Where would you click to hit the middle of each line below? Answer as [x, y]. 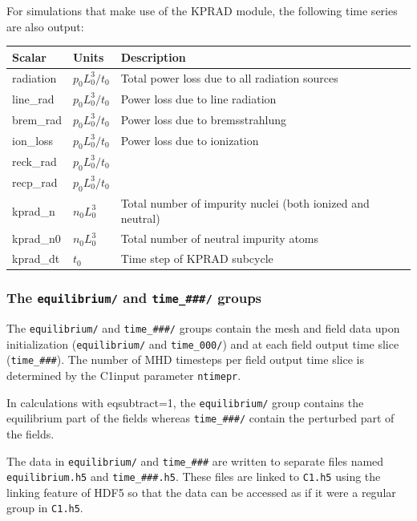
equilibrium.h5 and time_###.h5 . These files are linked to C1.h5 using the [194, 477]
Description [153, 57]
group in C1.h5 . [45, 508]
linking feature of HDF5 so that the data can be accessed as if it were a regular [201, 492]
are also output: [45, 26]
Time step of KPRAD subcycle [197, 258]
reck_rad [34, 162]
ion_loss [33, 141]
